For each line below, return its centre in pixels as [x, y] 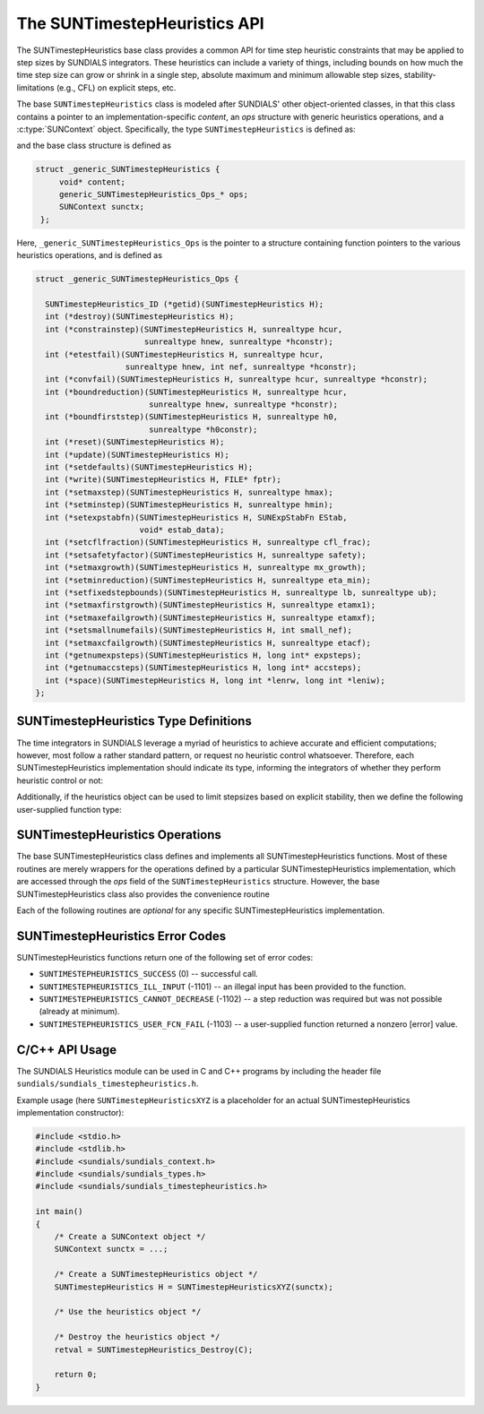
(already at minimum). [79, 1012]
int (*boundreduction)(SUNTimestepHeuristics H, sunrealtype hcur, [196, 392]
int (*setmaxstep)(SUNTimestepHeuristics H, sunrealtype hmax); [189, 492]
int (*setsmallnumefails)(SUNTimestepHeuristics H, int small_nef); [199, 630]
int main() [59, 1211]
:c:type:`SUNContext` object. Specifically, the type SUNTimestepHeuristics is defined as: [186, 129]
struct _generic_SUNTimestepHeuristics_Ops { [137, 279]
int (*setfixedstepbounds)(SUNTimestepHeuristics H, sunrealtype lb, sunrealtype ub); [242, 592]
